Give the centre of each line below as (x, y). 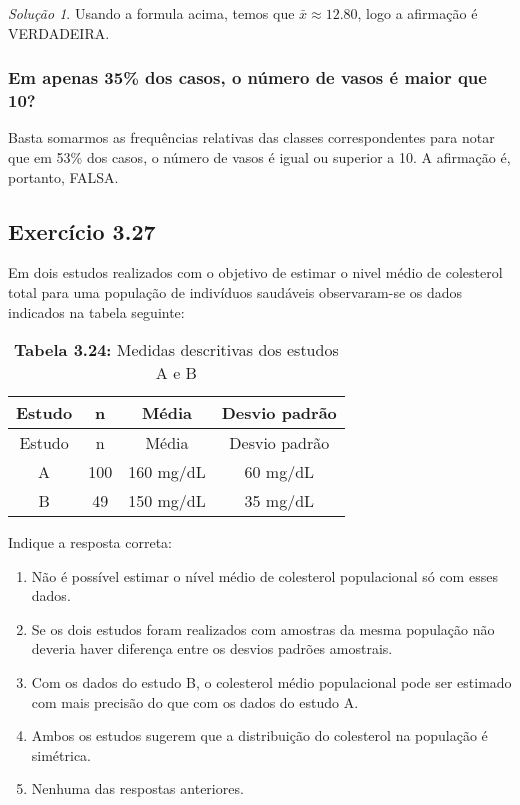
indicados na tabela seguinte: (96, 311)
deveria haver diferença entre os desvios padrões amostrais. (212, 648)
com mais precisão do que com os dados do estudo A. (195, 701)
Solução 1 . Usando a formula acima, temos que (151, 13)
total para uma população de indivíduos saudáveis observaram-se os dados (235, 291)
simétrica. (61, 754)
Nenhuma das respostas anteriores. (137, 788)
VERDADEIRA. (59, 32)
